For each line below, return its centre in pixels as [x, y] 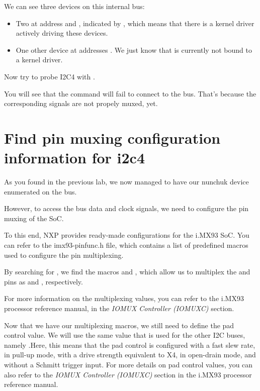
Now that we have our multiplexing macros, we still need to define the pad [119, 325]
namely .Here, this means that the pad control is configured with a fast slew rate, [130, 345]
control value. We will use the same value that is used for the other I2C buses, [125, 335]
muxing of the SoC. [34, 218]
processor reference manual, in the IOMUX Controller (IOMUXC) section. [119, 308]
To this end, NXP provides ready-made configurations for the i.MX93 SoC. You [127, 235]
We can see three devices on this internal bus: [74, 6]
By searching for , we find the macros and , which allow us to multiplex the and [127, 272]
